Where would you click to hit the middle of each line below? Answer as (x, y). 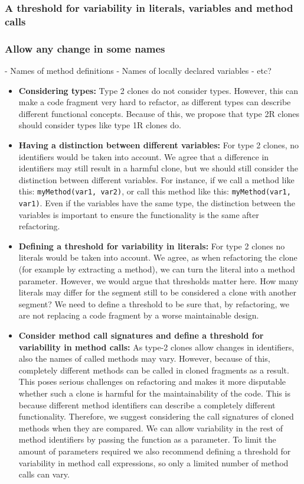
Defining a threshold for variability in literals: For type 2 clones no (152, 246)
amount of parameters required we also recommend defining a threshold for (155, 451)
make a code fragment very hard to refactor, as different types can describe (155, 102)
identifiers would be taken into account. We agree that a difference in (144, 156)
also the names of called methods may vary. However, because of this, (144, 358)
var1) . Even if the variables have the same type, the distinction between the (157, 202)
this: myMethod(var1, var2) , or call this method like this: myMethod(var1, (155, 191)
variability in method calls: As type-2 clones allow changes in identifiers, (156, 347)
